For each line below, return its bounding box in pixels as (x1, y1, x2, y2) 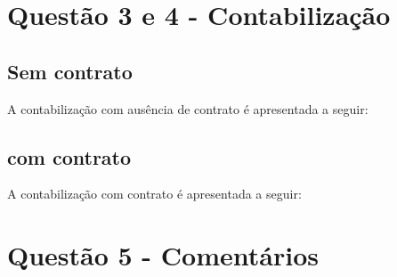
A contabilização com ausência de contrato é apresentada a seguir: (7, 99, 369, 118)
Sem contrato (7, 57, 133, 85)
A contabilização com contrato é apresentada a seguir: (7, 184, 302, 203)
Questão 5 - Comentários (7, 237, 319, 273)
